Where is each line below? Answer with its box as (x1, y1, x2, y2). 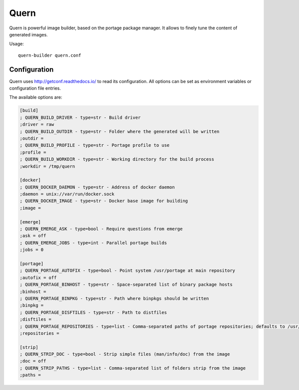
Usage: (9, 41, 24, 47)
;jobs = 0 (19, 247, 44, 253)
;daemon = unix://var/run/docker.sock (19, 192, 115, 197)
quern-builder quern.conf (18, 52, 82, 58)
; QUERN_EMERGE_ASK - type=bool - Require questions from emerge (19, 226, 183, 232)
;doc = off (19, 358, 46, 364)
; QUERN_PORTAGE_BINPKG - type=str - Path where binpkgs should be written (19, 295, 209, 301)
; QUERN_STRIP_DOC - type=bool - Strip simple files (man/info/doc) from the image (19, 351, 230, 357)
